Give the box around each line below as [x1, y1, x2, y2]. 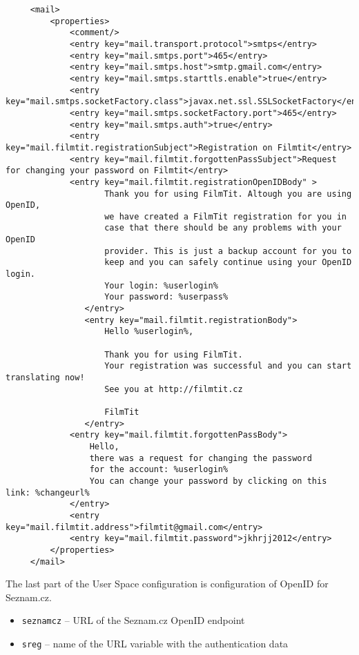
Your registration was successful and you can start [104, 361, 352, 371]
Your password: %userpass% [104, 292, 229, 302]
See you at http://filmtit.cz [104, 384, 243, 394]
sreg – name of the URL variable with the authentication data [21, 636, 289, 650]
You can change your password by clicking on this [89, 476, 327, 486]
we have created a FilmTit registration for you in [104, 211, 347, 222]
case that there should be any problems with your [104, 223, 342, 233]
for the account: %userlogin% [89, 465, 229, 475]
